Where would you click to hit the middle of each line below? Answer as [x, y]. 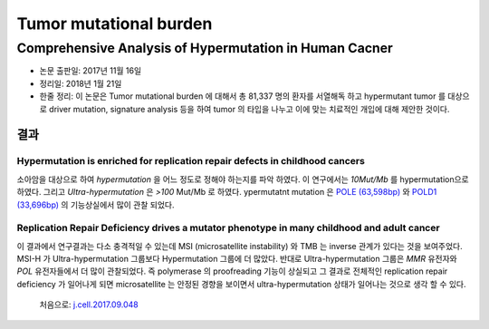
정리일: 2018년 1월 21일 [81, 83]
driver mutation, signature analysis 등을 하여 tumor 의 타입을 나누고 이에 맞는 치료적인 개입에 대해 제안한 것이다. [249, 109]
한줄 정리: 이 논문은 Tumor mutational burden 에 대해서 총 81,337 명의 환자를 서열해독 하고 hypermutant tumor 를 [243, 96]
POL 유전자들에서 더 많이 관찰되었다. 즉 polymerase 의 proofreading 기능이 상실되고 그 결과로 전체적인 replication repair [232, 271]
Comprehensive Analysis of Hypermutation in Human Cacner [205, 48]
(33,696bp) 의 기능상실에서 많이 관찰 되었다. [96, 205]
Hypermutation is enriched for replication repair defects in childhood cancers [191, 161]
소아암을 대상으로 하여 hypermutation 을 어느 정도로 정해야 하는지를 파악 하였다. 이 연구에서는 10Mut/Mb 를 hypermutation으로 [243, 179]
